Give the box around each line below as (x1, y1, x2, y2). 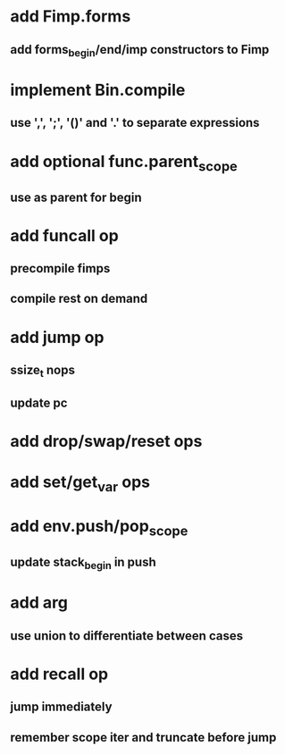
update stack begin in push (10, 554, 157, 572)
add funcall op (10, 225, 119, 246)
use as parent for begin (10, 189, 142, 205)
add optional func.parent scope (10, 151, 238, 175)
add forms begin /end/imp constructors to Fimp (10, 42, 270, 59)
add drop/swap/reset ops (10, 431, 203, 451)
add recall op (10, 664, 109, 684)
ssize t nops (10, 363, 75, 381)
